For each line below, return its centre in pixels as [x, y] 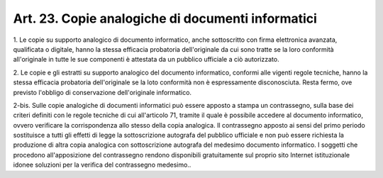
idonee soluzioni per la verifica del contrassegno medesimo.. [102, 165]
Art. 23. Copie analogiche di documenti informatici [165, 18]
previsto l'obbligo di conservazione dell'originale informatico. [102, 92]
